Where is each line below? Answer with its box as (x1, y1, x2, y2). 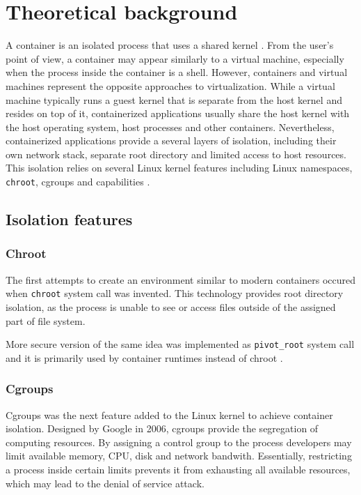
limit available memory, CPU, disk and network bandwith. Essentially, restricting (6, 448, 352, 463)
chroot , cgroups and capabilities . (6, 174, 150, 189)
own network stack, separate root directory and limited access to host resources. (6, 146, 346, 161)
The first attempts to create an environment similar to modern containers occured (6, 272, 355, 287)
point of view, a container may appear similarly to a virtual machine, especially (6, 51, 344, 66)
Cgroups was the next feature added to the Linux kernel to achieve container (6, 407, 333, 422)
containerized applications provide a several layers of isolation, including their (6, 133, 337, 148)
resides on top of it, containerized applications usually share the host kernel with (6, 106, 350, 121)
